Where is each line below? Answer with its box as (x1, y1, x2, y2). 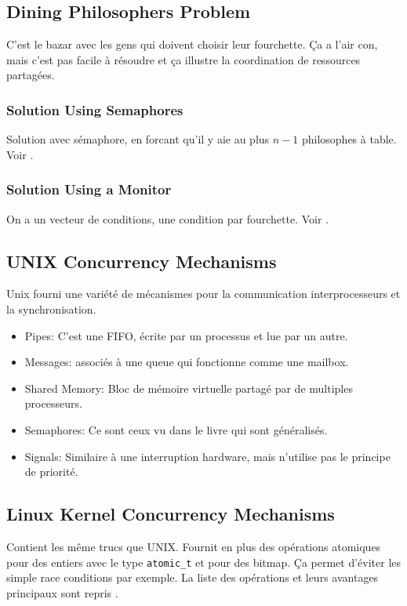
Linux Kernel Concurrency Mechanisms (6, 502, 335, 526)
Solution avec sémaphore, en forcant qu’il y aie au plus (6, 131, 270, 147)
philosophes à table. (301, 131, 397, 147)
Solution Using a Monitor (6, 180, 172, 199)
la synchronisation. (6, 301, 96, 317)
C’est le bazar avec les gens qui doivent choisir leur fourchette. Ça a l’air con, (6, 36, 378, 53)
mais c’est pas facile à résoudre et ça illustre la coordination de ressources (6, 51, 361, 67)
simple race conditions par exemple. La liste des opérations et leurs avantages (6, 569, 379, 586)
